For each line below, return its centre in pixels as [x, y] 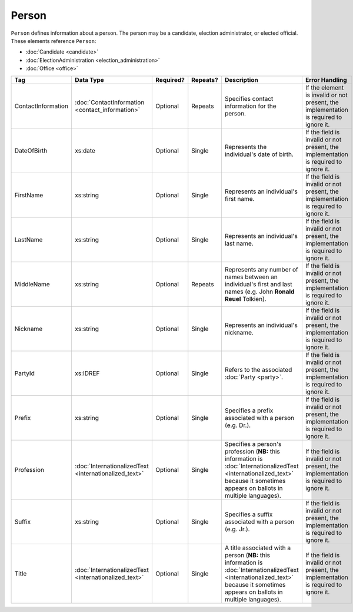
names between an [251, 277]
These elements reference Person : [54, 41]
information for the [250, 106]
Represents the [246, 147]
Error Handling [326, 80]
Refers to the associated [258, 369]
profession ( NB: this [252, 451]
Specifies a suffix [249, 514]
